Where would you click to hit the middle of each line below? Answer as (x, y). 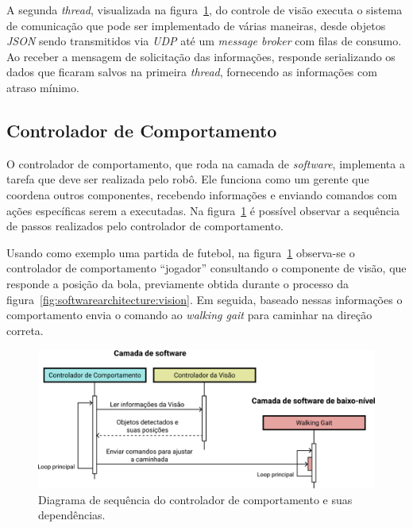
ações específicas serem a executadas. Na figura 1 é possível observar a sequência (203, 210)
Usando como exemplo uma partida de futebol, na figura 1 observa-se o (181, 252)
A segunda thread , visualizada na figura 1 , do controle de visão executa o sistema (205, 10)
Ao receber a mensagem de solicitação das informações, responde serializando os (201, 56)
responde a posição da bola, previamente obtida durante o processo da (178, 283)
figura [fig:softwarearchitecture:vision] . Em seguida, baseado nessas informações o (205, 299)
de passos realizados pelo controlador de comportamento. (145, 226)
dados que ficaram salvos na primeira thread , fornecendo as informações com (192, 72)
